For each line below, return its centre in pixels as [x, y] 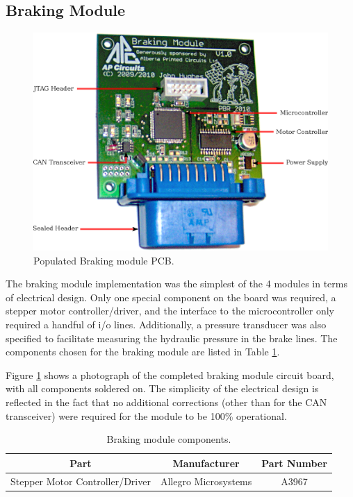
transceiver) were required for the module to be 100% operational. [146, 415]
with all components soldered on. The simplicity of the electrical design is [162, 388]
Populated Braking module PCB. [104, 260]
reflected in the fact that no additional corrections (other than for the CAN [166, 402]
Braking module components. [169, 439]
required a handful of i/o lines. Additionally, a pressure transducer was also [166, 325]
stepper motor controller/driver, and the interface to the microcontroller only [170, 311]
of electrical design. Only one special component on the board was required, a [171, 297]
